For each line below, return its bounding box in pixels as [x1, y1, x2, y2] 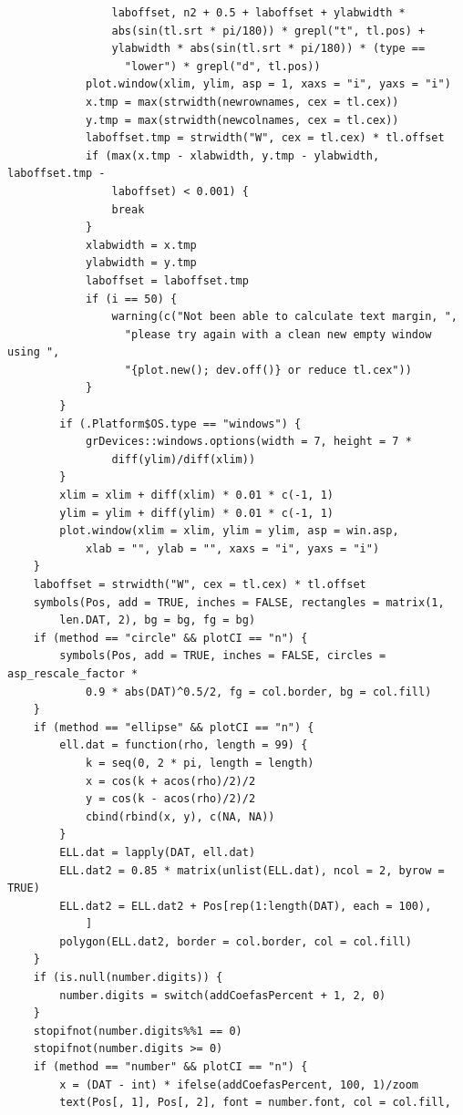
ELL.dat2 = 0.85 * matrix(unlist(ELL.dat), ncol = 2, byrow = [59, 863, 445, 877]
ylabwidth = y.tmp [85, 256, 197, 270]
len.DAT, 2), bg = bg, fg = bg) [59, 614, 256, 627]
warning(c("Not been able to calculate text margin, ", [111, 310, 458, 324]
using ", [7, 346, 60, 359]
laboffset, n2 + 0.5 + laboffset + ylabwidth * [111, 6, 406, 19]
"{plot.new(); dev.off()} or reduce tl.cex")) [124, 363, 412, 377]
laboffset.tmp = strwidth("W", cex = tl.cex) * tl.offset [85, 131, 445, 145]
